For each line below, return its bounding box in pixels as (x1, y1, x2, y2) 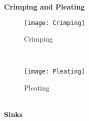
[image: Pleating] (24, 68, 85, 75)
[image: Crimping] (24, 19, 85, 26)
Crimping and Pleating (4, 1, 85, 11)
